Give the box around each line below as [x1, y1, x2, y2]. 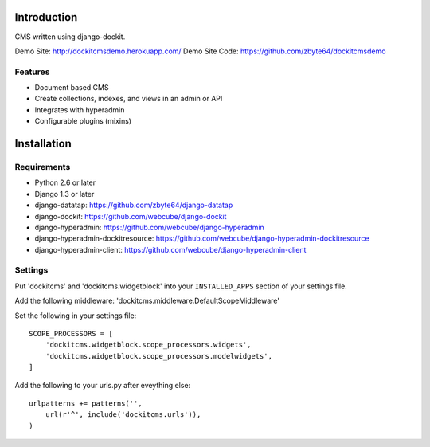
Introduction [14, 10, 78, 24]
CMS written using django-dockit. [14, 32, 126, 41]
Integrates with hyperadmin [34, 104, 125, 115]
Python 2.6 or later [34, 178, 96, 187]
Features [14, 66, 50, 77]
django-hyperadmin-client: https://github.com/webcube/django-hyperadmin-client [34, 245, 307, 254]
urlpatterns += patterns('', [29, 398, 143, 408]
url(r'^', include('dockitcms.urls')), [45, 410, 201, 419]
